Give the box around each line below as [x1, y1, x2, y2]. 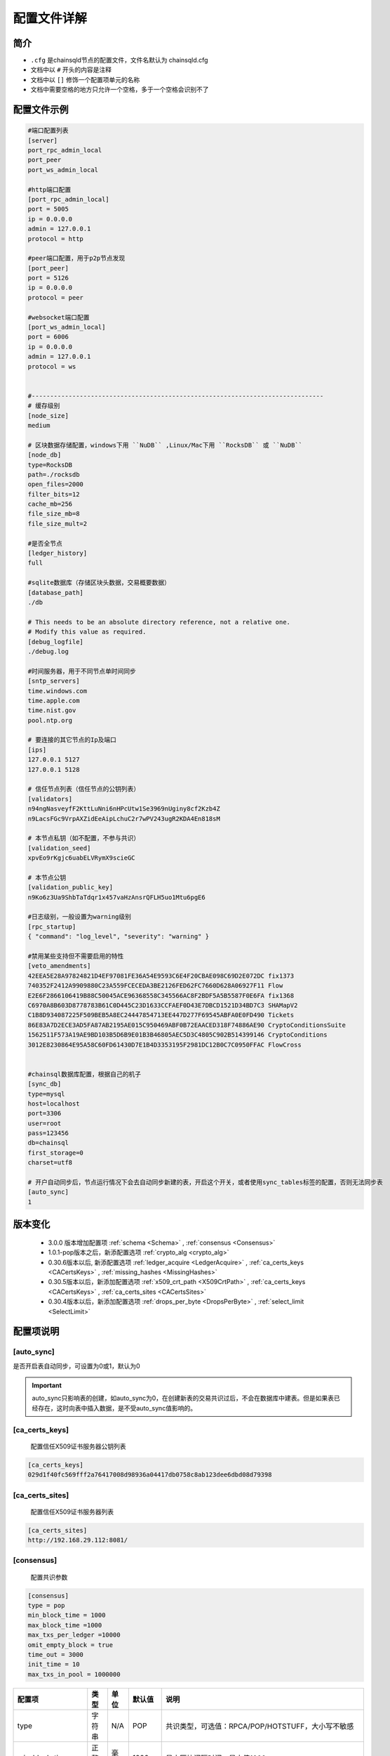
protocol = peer [27, 294, 84, 301]
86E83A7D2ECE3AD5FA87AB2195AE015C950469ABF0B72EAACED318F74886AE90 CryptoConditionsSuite [27, 1021, 347, 1029]
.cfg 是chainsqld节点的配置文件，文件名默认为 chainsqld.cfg [30, 56, 208, 65]
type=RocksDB [27, 461, 73, 469]
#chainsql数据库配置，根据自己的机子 [27, 1070, 142, 1078]
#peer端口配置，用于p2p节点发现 [27, 254, 126, 263]
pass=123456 [27, 1129, 69, 1137]
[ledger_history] [27, 549, 88, 558]
